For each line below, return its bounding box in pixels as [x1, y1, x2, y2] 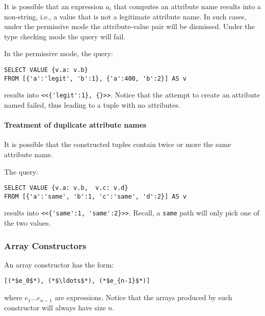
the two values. [4, 217, 51, 228]
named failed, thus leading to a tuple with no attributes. [4, 99, 180, 110]
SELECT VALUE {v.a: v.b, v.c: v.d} [4, 184, 128, 192]
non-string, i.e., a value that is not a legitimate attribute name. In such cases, [4, 11, 247, 21]
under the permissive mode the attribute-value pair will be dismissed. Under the [4, 21, 255, 32]
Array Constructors [4, 239, 87, 252]
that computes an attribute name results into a [114, 1, 261, 11]
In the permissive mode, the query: [4, 48, 113, 59]
